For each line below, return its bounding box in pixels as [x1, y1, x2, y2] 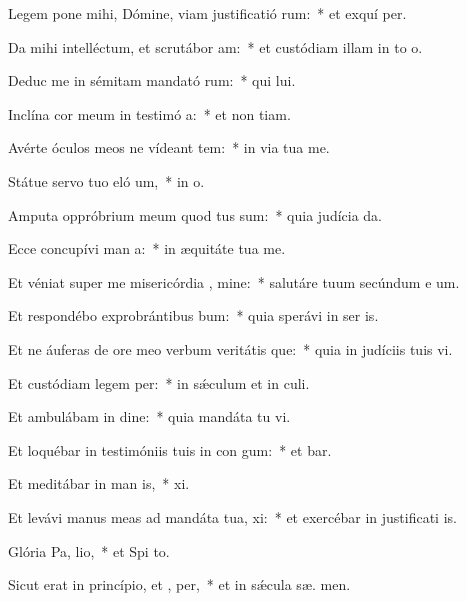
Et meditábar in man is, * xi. [8, 473, 190, 494]
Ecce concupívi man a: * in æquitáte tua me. [8, 238, 286, 259]
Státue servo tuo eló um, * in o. [8, 170, 205, 191]
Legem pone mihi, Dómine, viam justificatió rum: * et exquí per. [8, 3, 407, 23]
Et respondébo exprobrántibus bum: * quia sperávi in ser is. [8, 305, 379, 326]
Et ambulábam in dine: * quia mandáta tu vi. [8, 406, 291, 427]
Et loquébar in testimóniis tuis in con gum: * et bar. [8, 439, 332, 460]
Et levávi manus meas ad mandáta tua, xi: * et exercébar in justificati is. [8, 506, 457, 527]
